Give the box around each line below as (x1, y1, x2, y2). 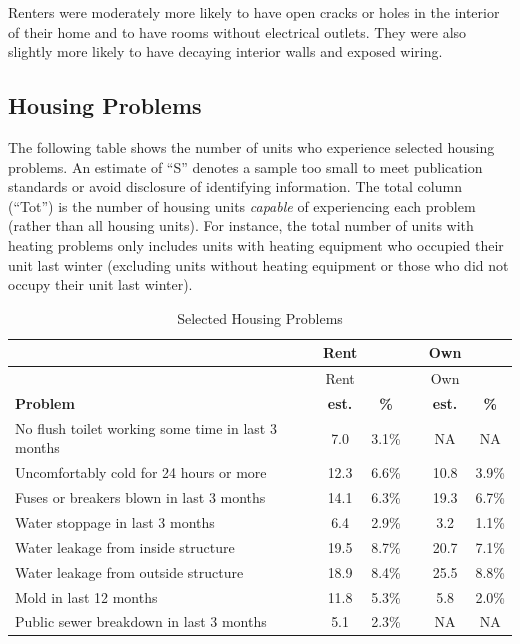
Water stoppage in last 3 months (15, 511, 215, 532)
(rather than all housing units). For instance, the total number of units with (8, 215, 474, 236)
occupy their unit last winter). (8, 274, 193, 295)
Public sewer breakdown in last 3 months (15, 611, 267, 632)
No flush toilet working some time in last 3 (15, 417, 277, 438)
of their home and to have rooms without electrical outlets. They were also (8, 21, 467, 42)
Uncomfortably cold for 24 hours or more (15, 462, 267, 483)
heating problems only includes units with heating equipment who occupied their (8, 234, 504, 255)
